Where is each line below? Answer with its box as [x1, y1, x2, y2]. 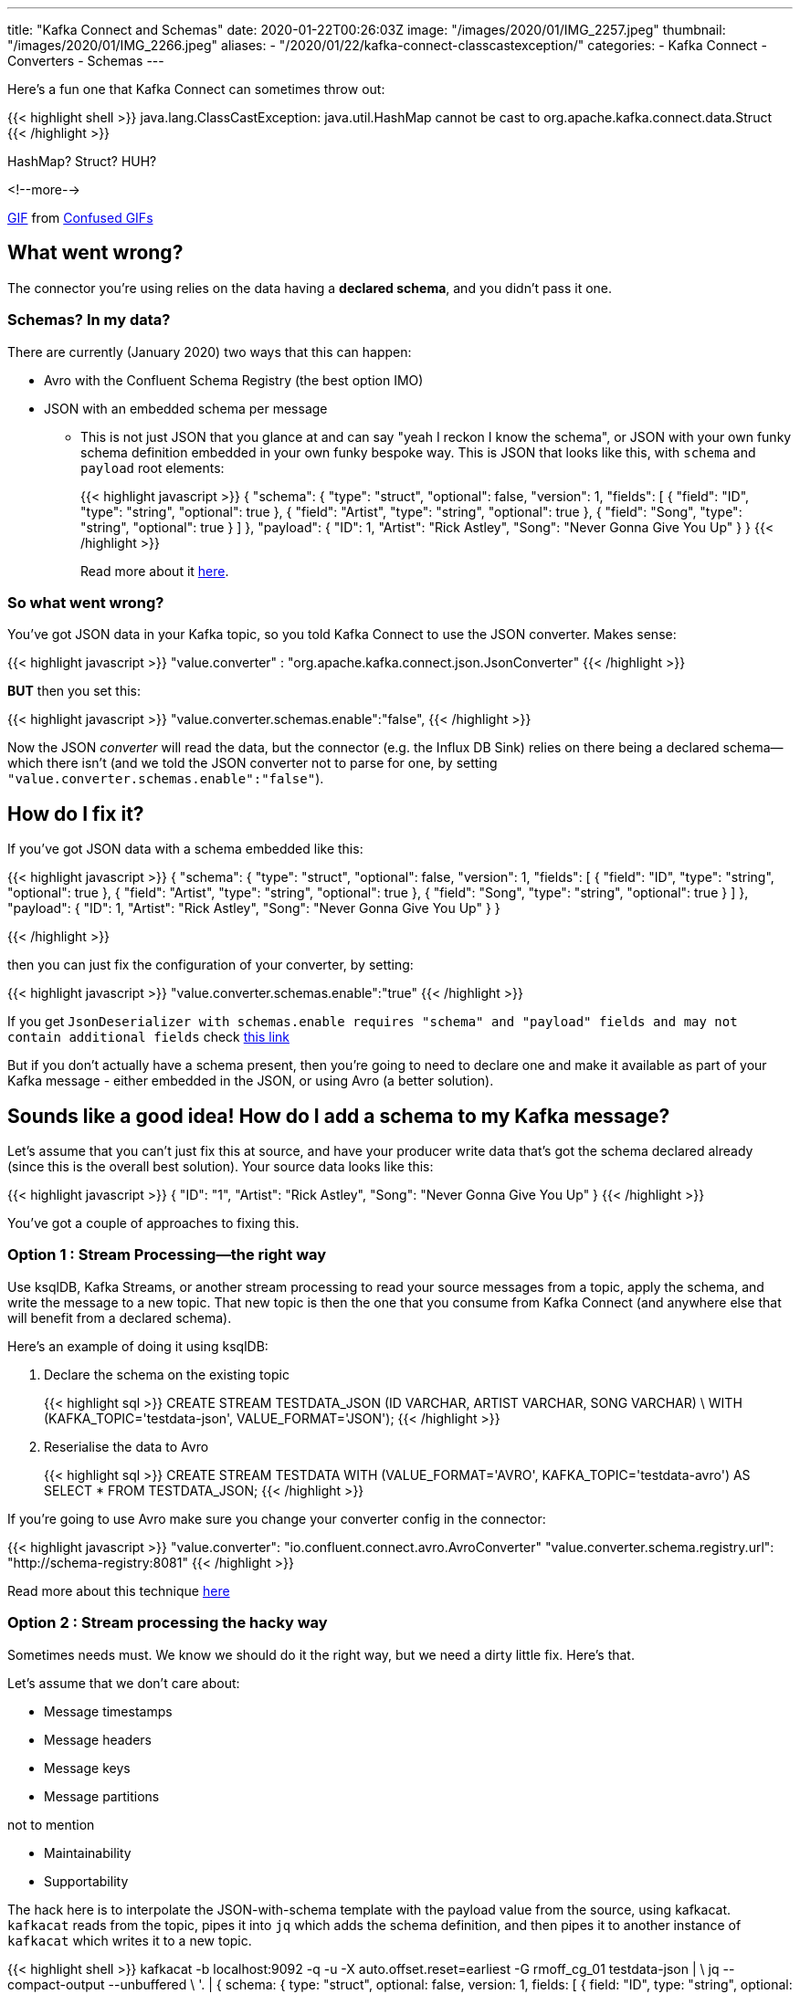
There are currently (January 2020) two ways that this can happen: [7, 343, 412, 360]
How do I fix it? [7, 802, 144, 825]
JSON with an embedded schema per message [44, 400, 328, 416]
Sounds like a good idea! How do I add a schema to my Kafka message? [7, 1104, 670, 1128]
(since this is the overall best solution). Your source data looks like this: [7, 1159, 434, 1175]
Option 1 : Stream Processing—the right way [7, 1245, 327, 1265]
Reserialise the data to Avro [44, 1438, 209, 1454]
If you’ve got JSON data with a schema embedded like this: [7, 841, 363, 857]
